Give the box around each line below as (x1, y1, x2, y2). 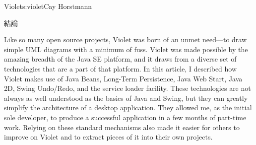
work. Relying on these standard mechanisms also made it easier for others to (4, 122, 240, 132)
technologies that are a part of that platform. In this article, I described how (4, 63, 237, 73)
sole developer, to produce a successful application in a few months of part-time (4, 112, 247, 122)
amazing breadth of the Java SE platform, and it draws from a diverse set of (4, 54, 237, 64)
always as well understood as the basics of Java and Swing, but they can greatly (4, 92, 248, 103)
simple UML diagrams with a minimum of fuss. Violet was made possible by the (4, 44, 248, 54)
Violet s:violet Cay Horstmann (4, 1, 92, 11)
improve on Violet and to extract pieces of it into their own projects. (4, 132, 213, 142)
